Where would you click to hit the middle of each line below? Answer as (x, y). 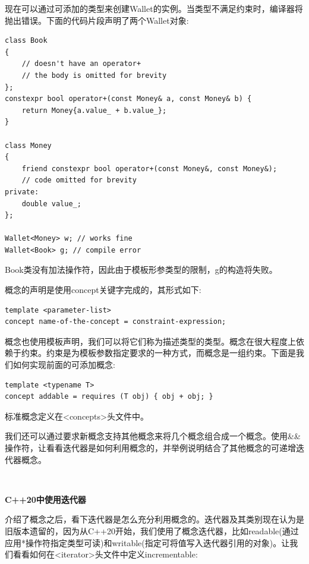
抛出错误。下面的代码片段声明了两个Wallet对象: (97, 20)
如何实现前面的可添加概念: (64, 365)
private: (22, 192)
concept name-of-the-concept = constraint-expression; (116, 322)
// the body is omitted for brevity (94, 75)
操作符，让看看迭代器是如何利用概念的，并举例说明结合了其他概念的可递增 (150, 448)
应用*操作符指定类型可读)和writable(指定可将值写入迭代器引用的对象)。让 (147, 542)
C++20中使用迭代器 (45, 499)
